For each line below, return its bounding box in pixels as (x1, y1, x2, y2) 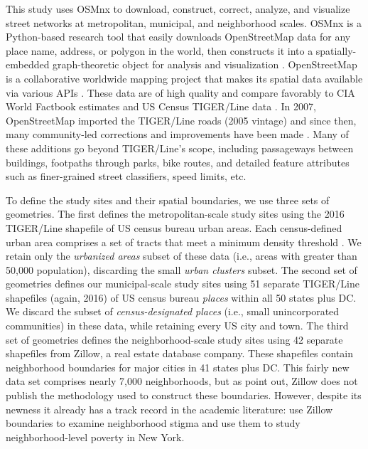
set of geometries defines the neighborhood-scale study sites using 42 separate (6, 332, 343, 347)
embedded (6, 57, 50, 72)
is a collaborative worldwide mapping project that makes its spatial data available (6, 70, 363, 85)
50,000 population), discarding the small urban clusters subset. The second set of (6, 262, 357, 277)
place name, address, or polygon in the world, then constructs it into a (6, 43, 313, 58)
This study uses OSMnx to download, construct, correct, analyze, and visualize (6, 1, 350, 16)
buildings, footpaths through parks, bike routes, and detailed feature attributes (6, 154, 350, 169)
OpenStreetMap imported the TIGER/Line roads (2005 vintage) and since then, (6, 112, 357, 127)
